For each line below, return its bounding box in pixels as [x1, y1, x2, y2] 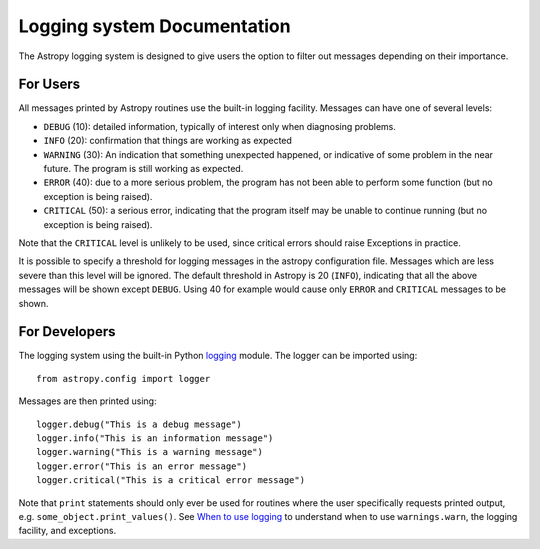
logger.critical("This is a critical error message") [36, 475, 305, 486]
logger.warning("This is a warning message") [36, 446, 264, 458]
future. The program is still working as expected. [43, 163, 244, 175]
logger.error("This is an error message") [36, 460, 248, 472]
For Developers [18, 323, 116, 340]
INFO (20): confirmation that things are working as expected [43, 135, 292, 147]
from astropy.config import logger [36, 373, 211, 384]
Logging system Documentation [18, 15, 291, 37]
